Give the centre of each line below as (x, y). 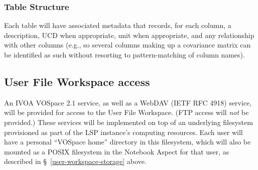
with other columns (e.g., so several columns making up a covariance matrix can (127, 45)
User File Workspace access (77, 81)
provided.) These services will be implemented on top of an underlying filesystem (128, 122)
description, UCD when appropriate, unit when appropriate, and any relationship (129, 35)
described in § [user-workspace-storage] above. (75, 161)
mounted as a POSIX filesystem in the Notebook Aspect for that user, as (117, 151)
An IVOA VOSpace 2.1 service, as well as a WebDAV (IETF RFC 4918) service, (128, 102)
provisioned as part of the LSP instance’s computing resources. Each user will (123, 132)
